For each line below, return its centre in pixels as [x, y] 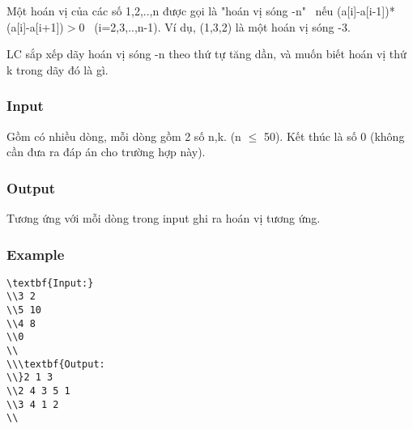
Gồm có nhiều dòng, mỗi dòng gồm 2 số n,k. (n [124, 136]
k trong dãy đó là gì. [57, 69]
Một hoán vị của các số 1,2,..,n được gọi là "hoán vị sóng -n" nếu [170, 11]
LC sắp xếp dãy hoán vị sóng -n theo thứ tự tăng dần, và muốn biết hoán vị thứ [206, 54]
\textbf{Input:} [50, 283]
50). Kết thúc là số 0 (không [334, 136]
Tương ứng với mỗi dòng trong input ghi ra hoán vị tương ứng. [164, 218]
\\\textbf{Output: [56, 364]
